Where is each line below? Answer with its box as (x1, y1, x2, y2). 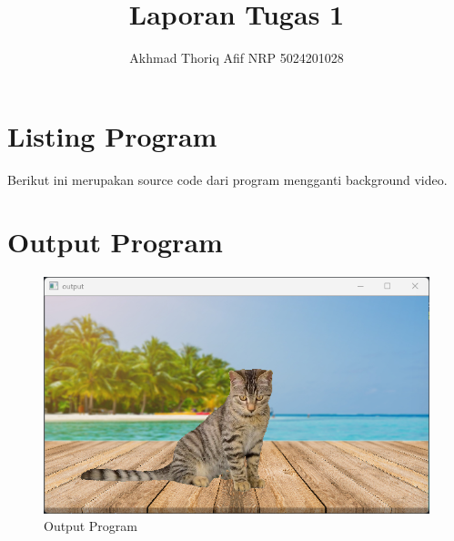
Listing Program (7, 117, 217, 154)
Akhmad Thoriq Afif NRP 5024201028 (129, 48, 344, 67)
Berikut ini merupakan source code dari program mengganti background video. (7, 169, 448, 189)
